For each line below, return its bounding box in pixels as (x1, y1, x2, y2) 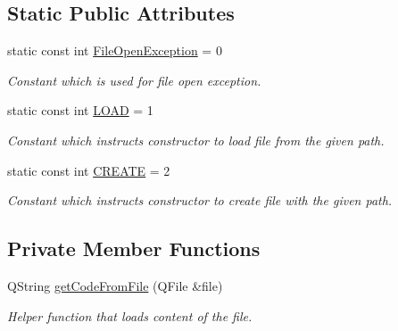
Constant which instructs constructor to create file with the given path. (7, 191, 393, 210)
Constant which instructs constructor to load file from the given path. (7, 130, 385, 149)
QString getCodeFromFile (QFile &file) (7, 276, 223, 294)
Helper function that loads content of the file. (7, 306, 253, 325)
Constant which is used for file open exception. (7, 70, 261, 89)
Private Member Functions (7, 235, 261, 262)
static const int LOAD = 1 (7, 101, 153, 120)
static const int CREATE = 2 (7, 161, 170, 179)
